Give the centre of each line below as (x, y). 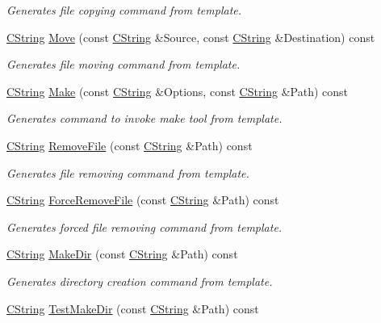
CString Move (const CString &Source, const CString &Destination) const (191, 37)
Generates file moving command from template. (124, 64)
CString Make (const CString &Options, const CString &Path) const (178, 91)
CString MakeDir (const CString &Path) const (122, 254)
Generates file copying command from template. (124, 10)
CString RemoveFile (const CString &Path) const (130, 145)
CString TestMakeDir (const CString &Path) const (133, 308)
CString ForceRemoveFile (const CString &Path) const (143, 200)
